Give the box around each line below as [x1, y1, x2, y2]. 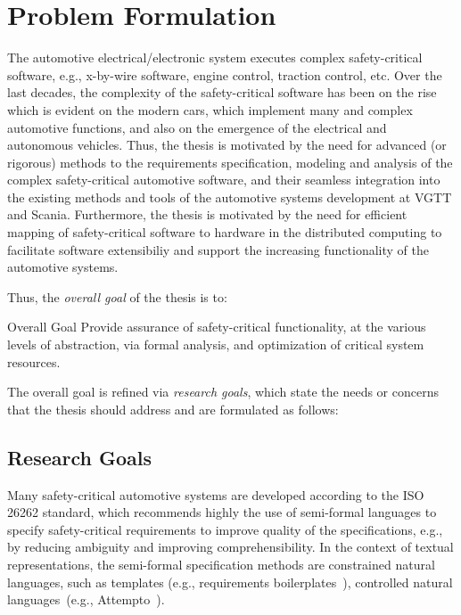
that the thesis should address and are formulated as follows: [7, 399, 339, 418]
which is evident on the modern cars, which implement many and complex [7, 100, 413, 119]
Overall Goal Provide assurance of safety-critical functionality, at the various [7, 317, 426, 336]
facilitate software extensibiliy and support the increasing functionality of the [7, 240, 429, 258]
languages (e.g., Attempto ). [7, 590, 165, 609]
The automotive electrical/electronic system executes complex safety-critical [7, 48, 423, 67]
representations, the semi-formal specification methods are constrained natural [7, 554, 435, 573]
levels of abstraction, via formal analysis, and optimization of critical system [7, 335, 424, 354]
